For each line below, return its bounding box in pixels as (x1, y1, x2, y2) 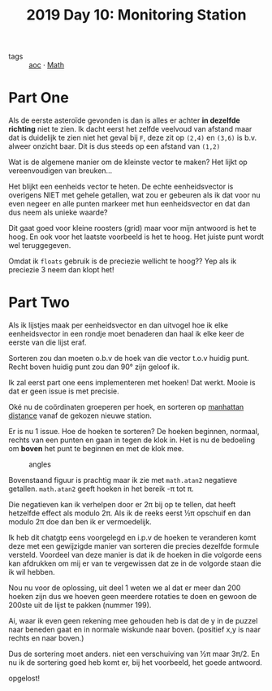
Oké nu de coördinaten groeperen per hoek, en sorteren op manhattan (8, 402, 244, 412)
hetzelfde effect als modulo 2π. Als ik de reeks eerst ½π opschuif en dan (8, 508, 252, 518)
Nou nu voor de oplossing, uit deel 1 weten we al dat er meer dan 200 (8, 583, 241, 593)
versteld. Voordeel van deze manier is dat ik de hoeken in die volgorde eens (8, 550, 262, 560)
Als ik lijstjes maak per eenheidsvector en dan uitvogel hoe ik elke (8, 320, 229, 330)
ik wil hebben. (8, 567, 55, 577)
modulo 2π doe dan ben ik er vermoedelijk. (8, 517, 152, 527)
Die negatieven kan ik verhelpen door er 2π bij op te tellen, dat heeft (8, 500, 236, 510)
